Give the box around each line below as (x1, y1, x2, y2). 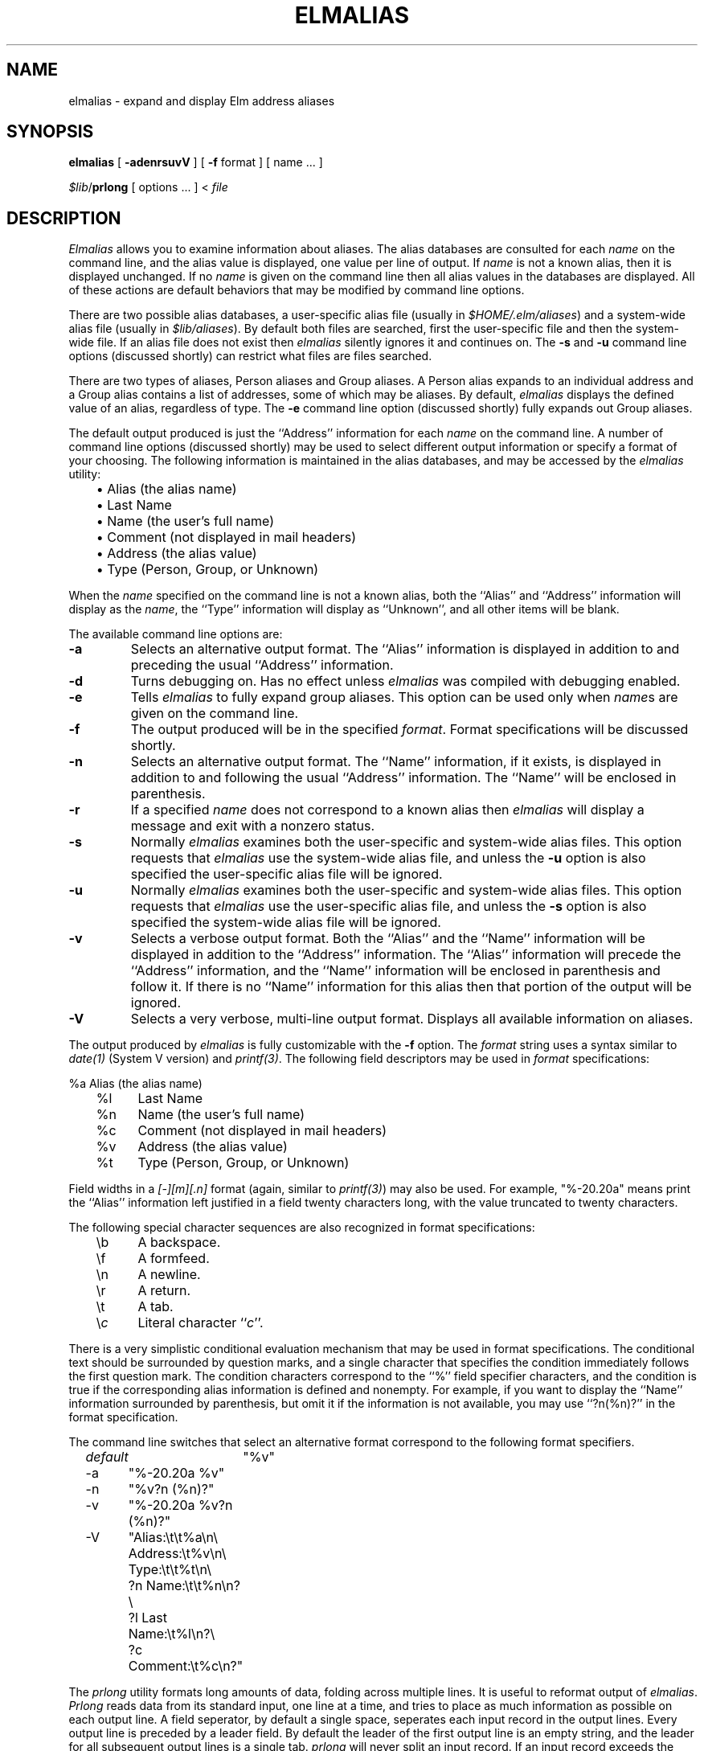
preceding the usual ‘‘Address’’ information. (130, 657, 394, 674)
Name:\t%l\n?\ (128, 1626, 215, 1642)
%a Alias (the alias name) (68, 1076, 203, 1091)
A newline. (137, 1266, 201, 1283)
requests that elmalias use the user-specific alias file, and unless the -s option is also (130, 898, 647, 915)
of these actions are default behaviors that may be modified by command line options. (68, 283, 525, 297)
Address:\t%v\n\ (128, 1545, 227, 1562)
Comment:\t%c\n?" (128, 1658, 244, 1675)
